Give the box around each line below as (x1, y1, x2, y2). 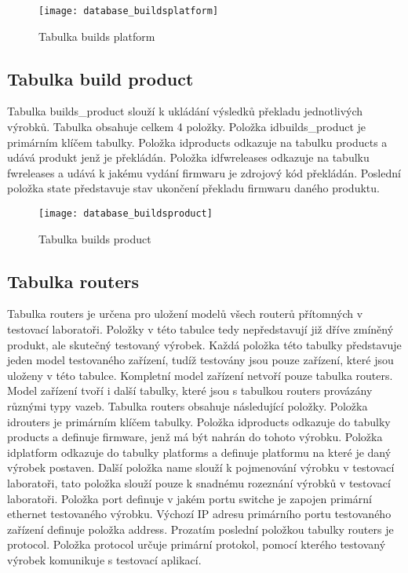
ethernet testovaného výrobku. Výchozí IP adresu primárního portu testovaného (7, 505, 392, 522)
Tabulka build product (7, 66, 194, 90)
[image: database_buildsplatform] (38, 5, 219, 16)
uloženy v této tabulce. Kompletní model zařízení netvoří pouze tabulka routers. (7, 367, 393, 383)
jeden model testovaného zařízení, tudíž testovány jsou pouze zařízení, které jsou (7, 352, 394, 368)
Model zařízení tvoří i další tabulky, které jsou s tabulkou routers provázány (7, 382, 373, 399)
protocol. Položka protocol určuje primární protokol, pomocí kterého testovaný (7, 536, 386, 553)
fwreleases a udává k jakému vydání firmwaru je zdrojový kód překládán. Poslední (7, 164, 401, 181)
